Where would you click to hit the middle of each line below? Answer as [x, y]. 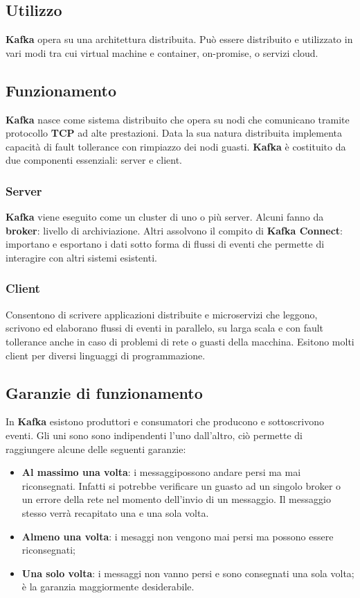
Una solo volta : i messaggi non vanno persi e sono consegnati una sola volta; [188, 573]
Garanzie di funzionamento [104, 392]
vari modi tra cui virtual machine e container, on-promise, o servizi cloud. [162, 52]
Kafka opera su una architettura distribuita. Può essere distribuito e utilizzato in [179, 39]
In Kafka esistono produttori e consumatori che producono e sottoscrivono [165, 421]
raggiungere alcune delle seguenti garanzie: [96, 448]
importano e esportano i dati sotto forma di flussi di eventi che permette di [165, 244]
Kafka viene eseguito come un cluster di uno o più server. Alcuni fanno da [165, 217]
